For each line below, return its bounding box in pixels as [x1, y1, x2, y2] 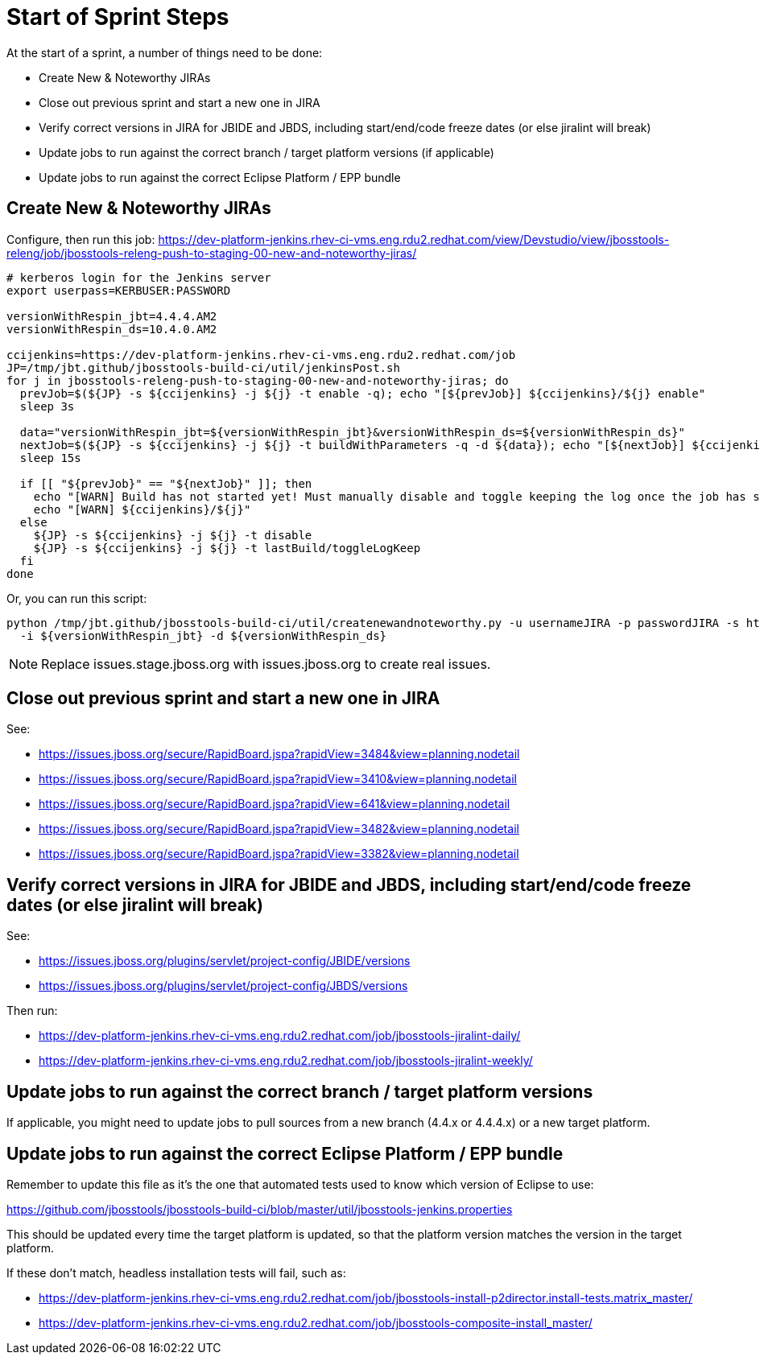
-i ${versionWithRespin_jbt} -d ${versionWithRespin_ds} [19, 629, 387, 642]
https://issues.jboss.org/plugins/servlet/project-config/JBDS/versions [39, 979, 408, 993]
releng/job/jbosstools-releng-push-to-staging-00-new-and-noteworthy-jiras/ [6, 245, 417, 260]
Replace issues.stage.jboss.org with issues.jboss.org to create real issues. [41, 655, 491, 672]
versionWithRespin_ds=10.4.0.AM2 [6, 322, 217, 336]
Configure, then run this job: [6, 232, 155, 246]
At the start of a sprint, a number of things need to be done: [6, 45, 323, 60]
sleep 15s [19, 451, 81, 464]
